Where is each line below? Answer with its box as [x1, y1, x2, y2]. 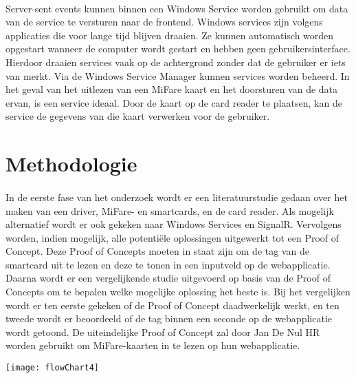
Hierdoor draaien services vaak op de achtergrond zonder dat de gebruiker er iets [5, 54, 346, 69]
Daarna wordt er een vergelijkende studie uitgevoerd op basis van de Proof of [5, 271, 331, 285]
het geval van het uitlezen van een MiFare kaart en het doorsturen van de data [5, 82, 338, 96]
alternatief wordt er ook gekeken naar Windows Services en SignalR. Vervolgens [5, 217, 342, 231]
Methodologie [5, 149, 137, 178]
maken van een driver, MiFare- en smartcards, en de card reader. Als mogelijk [5, 203, 334, 218]
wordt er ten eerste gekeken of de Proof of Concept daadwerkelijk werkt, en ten [5, 297, 340, 312]
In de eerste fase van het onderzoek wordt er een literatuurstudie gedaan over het [5, 189, 348, 204]
